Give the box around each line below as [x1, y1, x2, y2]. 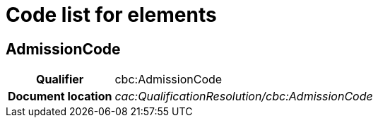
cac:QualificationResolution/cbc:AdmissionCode [114, 89, 373, 104]
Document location [8, 89, 112, 104]
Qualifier [36, 72, 84, 87]
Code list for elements [6, 3, 217, 27]
